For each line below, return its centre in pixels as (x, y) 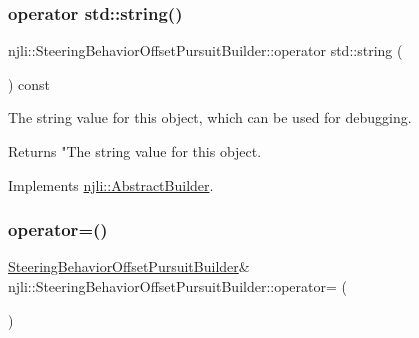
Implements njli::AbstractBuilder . (111, 184)
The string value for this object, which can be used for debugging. (210, 117)
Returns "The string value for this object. (135, 151)
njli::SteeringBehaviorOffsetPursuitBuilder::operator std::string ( (205, 50)
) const (29, 83)
